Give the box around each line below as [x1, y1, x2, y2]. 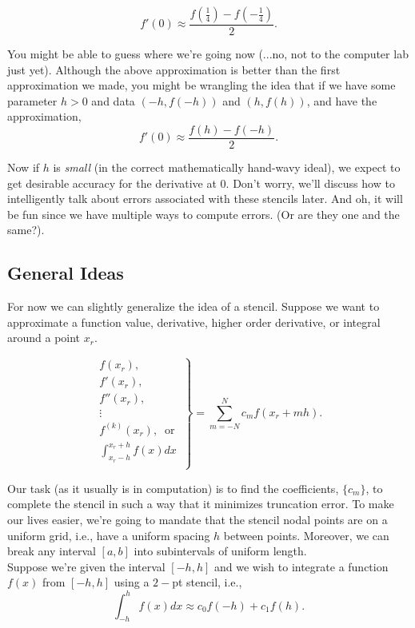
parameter [7, 92, 58, 109]
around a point [7, 329, 81, 346]
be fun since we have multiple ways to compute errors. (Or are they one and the [7, 205, 400, 222]
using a [114, 574, 150, 590]
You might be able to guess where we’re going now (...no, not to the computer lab [7, 46, 409, 62]
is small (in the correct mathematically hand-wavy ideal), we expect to [53, 159, 401, 176]
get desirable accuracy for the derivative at [7, 174, 217, 191]
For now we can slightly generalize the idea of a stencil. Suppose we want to [7, 298, 380, 315]
